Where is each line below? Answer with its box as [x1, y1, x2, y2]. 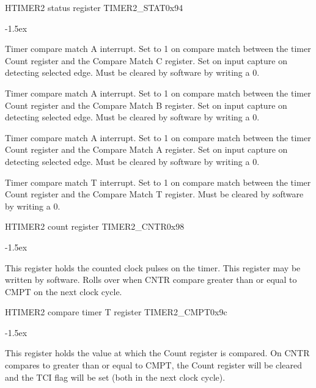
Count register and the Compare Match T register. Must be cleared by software [5, 188, 304, 200]
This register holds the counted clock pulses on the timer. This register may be [5, 261, 301, 274]
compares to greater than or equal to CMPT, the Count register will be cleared [5, 359, 302, 372]
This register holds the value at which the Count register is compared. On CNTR [5, 346, 310, 359]
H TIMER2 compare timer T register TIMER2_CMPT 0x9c [5, 306, 227, 318]
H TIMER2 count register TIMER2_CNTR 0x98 [5, 220, 185, 233]
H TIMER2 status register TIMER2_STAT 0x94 [5, 1, 183, 13]
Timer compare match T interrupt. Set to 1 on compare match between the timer [5, 175, 311, 188]
